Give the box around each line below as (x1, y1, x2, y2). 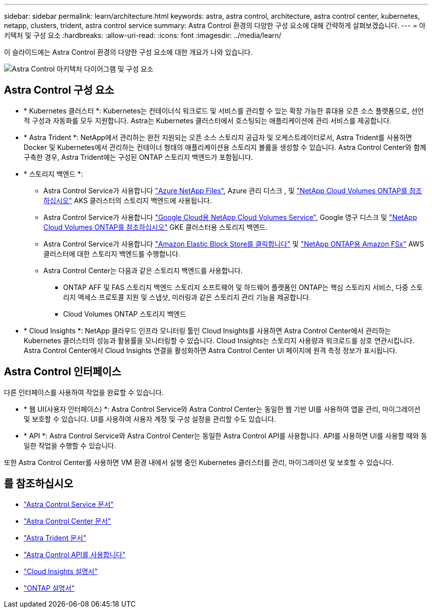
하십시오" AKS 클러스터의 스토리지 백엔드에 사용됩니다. (43, 196, 212, 205)
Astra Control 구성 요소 (4, 84, 114, 97)
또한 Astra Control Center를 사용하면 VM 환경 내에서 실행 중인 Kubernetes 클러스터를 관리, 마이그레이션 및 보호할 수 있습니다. (4, 458, 394, 467)
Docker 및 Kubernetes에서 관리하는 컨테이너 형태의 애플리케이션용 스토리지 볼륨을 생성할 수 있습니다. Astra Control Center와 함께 (24, 143, 427, 151)
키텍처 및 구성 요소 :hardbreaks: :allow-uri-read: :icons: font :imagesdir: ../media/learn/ (4, 31, 282, 39)
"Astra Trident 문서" (24, 533, 86, 542)
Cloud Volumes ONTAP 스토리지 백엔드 (63, 309, 186, 318)
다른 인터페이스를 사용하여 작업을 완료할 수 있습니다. (4, 388, 164, 396)
